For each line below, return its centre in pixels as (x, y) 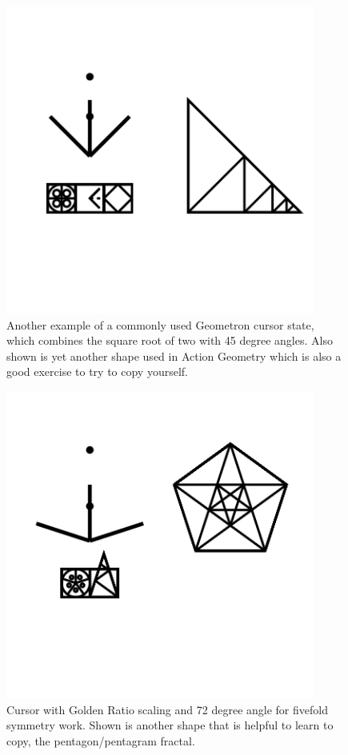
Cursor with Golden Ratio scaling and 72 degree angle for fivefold (167, 709)
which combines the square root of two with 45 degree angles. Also (170, 340)
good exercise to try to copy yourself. (97, 372)
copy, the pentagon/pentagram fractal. (101, 740)
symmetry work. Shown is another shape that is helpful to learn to (170, 725)
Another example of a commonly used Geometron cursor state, (160, 324)
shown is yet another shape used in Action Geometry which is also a (174, 356)
